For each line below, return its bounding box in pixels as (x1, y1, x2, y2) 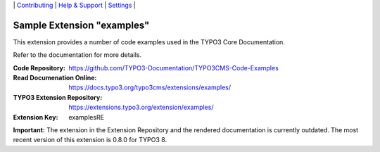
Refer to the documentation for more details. (13, 51, 142, 59)
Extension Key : (13, 113, 58, 121)
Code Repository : (13, 63, 66, 72)
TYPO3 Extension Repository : (13, 93, 103, 101)
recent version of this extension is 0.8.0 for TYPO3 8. (13, 136, 167, 144)
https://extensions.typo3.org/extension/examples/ (68, 103, 214, 112)
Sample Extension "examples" (13, 19, 150, 31)
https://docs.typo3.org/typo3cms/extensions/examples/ (68, 83, 232, 91)
